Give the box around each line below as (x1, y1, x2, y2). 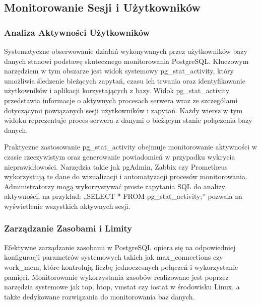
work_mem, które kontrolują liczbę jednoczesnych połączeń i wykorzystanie (4, 261, 238, 272)
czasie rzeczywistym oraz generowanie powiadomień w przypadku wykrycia (4, 151, 235, 162)
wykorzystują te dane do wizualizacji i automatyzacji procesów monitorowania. (4, 171, 247, 182)
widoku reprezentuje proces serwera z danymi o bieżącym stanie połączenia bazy (4, 115, 252, 125)
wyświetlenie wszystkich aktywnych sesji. (4, 200, 130, 211)
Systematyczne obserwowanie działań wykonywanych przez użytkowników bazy (4, 46, 247, 56)
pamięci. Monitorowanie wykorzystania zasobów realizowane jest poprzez (4, 271, 229, 282)
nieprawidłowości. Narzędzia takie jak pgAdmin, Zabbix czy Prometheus (4, 161, 228, 172)
